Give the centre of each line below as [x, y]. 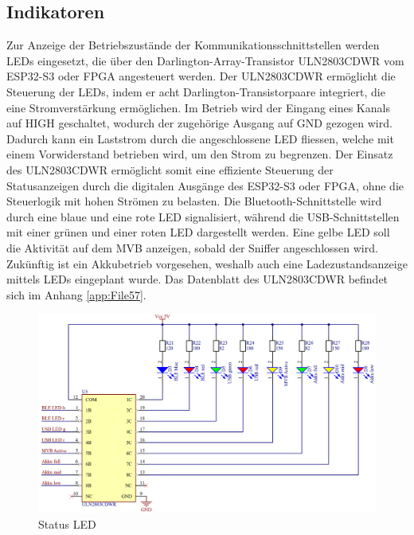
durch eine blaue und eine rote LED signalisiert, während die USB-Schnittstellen [203, 216]
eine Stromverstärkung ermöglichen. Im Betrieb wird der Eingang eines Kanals [198, 107]
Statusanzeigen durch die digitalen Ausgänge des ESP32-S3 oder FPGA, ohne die [205, 185]
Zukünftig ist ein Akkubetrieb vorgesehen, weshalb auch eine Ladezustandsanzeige [207, 263]
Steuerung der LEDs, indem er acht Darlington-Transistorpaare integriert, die [196, 91]
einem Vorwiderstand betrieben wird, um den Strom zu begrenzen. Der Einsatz [200, 154]
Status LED [67, 523]
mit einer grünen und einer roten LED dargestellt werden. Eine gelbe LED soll [198, 232]
